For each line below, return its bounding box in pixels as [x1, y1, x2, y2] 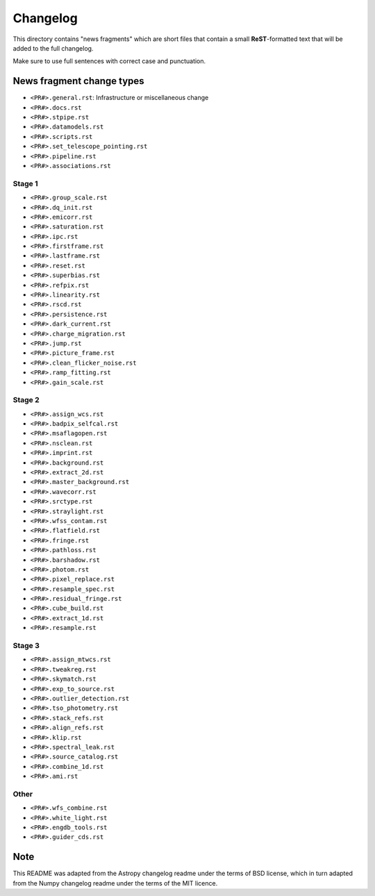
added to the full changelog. [12, 44, 94, 52]
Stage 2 [12, 395, 40, 405]
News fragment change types [12, 75, 145, 87]
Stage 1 [12, 179, 38, 188]
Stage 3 [12, 641, 40, 651]
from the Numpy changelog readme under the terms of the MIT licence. [12, 879, 218, 887]
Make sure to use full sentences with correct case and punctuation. [12, 57, 206, 65]
